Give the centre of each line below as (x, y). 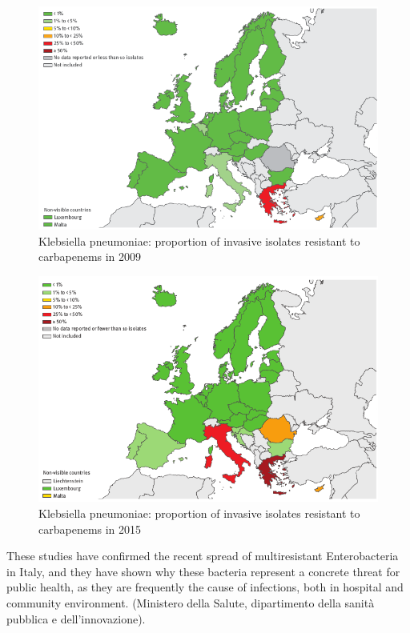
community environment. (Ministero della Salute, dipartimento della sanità (191, 603)
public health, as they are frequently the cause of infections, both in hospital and (205, 587)
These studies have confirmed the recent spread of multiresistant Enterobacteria (203, 556)
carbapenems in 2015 (90, 529)
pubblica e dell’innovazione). (76, 618)
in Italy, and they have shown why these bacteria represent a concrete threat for (203, 571)
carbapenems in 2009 (90, 256)
